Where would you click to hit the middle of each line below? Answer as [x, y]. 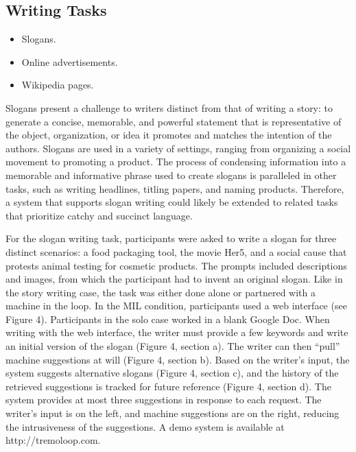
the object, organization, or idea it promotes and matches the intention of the [169, 135]
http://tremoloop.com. [53, 440]
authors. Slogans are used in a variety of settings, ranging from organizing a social [178, 148]
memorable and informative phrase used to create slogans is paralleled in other [171, 175]
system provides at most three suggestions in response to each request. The [164, 400]
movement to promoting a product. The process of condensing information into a [176, 162]
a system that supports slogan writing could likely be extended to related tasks [172, 202]
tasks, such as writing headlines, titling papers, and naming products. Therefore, [175, 188]
